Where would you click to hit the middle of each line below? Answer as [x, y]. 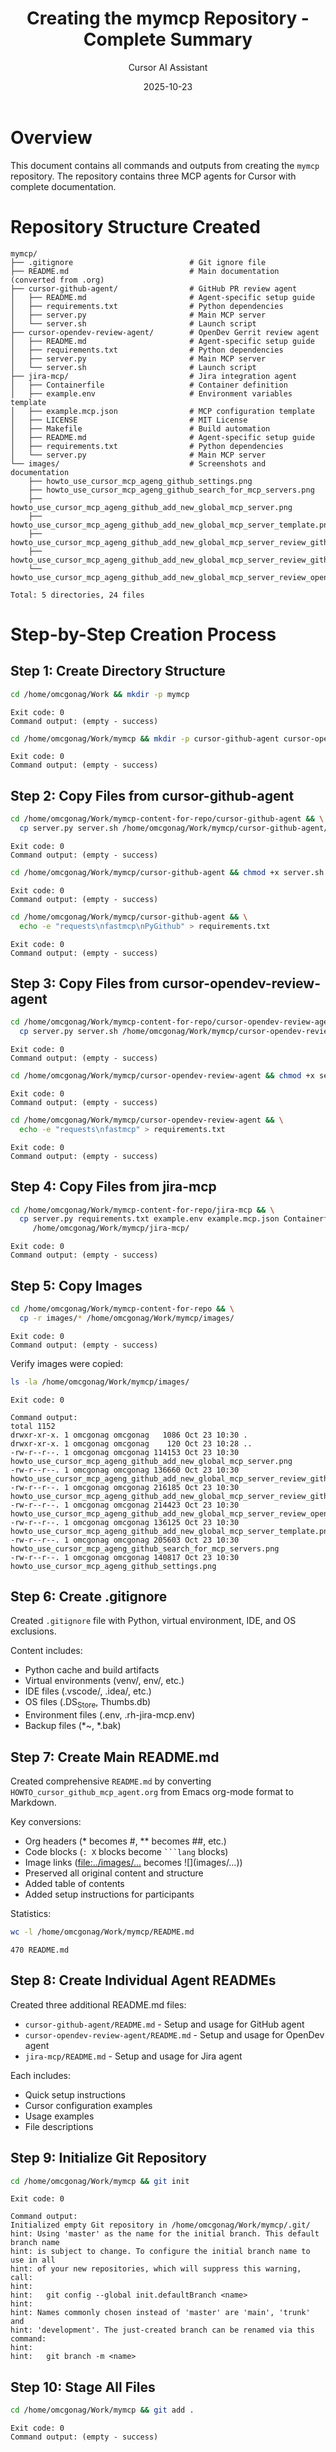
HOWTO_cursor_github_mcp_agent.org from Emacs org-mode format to [152, 1792]
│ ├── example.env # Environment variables [151, 393]
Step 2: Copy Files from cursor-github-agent [152, 795]
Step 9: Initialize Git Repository [108, 2158]
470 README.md [40, 1950]
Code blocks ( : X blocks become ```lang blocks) [126, 1852]
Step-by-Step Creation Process [143, 634]
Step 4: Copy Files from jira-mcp [113, 1187]
